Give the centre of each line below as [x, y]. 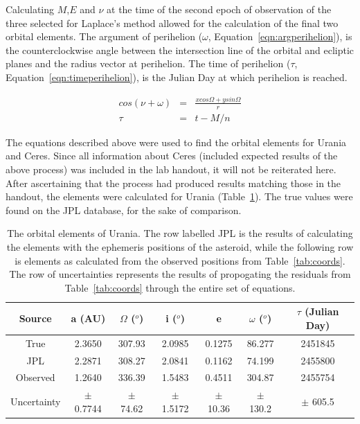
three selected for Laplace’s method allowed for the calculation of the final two [172, 23]
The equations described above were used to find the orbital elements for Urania [176, 142]
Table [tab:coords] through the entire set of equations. [180, 287]
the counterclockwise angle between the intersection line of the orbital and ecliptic [180, 50]
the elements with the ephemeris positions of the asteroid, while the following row [180, 246]
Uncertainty [36, 401]
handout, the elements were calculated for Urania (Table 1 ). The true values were [179, 196]
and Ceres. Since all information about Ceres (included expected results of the [172, 156]
